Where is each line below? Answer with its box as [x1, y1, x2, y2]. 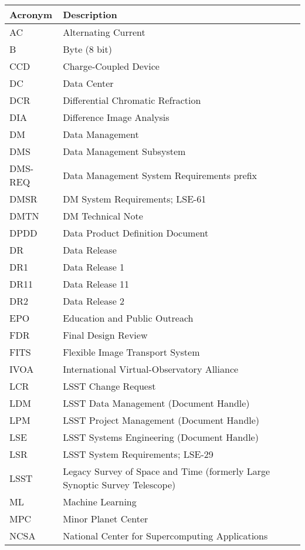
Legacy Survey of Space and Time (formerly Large [63, 464, 270, 478]
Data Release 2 [63, 294, 125, 308]
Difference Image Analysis [63, 110, 170, 124]
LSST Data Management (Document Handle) [63, 396, 250, 410]
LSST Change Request [63, 379, 156, 393]
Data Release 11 [63, 277, 130, 291]
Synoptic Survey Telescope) [63, 478, 176, 491]
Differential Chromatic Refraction [63, 93, 201, 107]
